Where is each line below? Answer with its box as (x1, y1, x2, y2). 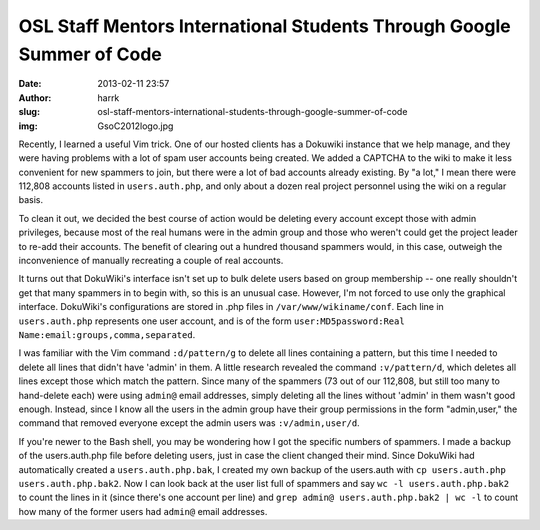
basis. (18, 194, 44, 206)
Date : (18, 78, 42, 90)
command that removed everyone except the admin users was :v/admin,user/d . (18, 417, 360, 429)
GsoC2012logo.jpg (97, 120, 174, 132)
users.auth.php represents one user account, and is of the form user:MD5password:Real (18, 315, 405, 327)
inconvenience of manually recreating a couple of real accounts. (18, 255, 284, 267)
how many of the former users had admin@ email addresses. (18, 505, 268, 517)
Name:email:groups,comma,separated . (18, 328, 196, 340)
